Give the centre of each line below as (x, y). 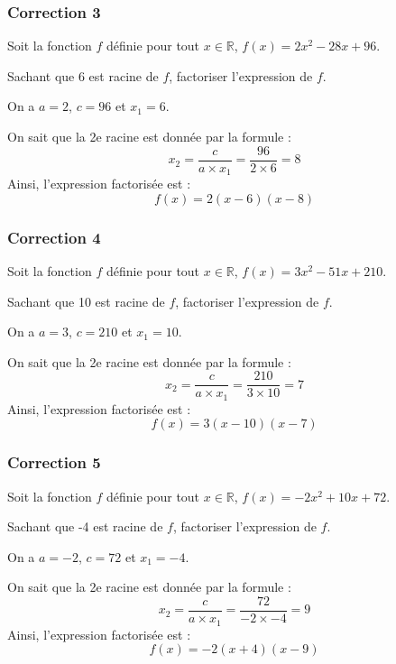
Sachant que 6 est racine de (83, 75)
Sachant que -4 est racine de (85, 526)
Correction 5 (54, 462)
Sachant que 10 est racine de (86, 301)
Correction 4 (54, 237)
